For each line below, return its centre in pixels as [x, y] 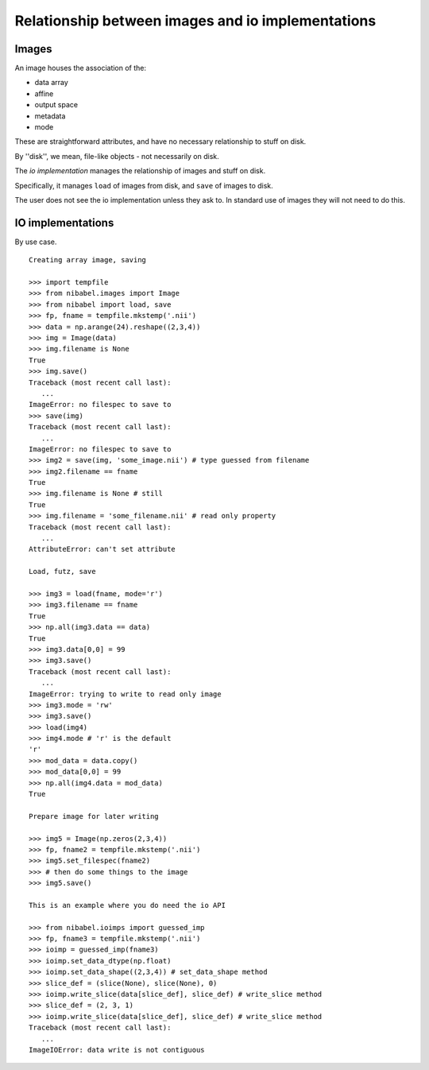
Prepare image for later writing [94, 816]
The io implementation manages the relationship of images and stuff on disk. [140, 171]
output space [56, 105]
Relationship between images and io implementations [195, 21]
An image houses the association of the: [81, 68]
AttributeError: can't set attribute [102, 549]
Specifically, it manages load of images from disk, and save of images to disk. [144, 185]
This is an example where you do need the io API [128, 905]
